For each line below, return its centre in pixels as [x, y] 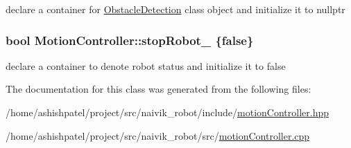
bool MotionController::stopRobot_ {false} [130, 40]
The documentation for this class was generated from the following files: [159, 89]
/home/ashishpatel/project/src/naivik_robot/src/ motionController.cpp [158, 135]
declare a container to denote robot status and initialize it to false [146, 65]
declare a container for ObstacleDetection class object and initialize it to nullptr [175, 9]
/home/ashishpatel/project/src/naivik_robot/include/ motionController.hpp [168, 112]
